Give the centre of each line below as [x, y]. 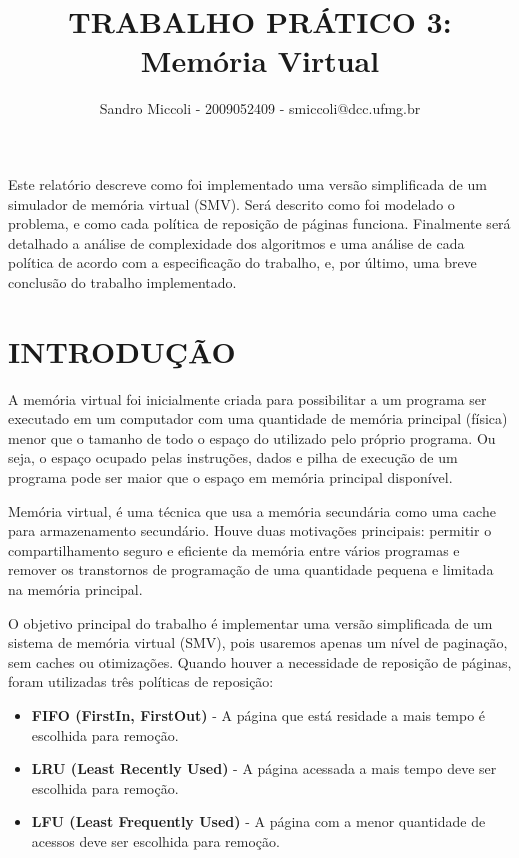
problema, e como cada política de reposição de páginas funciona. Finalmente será [259, 223]
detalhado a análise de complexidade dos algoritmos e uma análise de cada [236, 242]
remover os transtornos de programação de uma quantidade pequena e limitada [251, 569]
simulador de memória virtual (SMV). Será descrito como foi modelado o [231, 203]
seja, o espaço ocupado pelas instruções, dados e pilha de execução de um [233, 457]
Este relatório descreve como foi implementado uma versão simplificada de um [247, 183]
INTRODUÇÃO [122, 350]
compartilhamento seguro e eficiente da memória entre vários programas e [234, 549]
